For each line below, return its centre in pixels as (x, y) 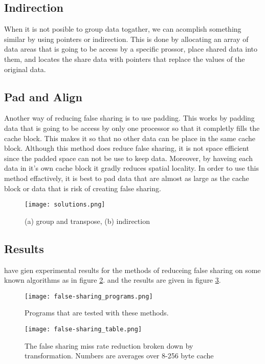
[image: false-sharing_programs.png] (89, 296)
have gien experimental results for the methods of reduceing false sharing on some (132, 270)
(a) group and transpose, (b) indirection (87, 221)
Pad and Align (43, 96)
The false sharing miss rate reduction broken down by (109, 345)
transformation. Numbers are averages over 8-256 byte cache (119, 356)
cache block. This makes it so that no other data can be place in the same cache (130, 138)
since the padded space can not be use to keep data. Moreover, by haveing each (128, 158)
